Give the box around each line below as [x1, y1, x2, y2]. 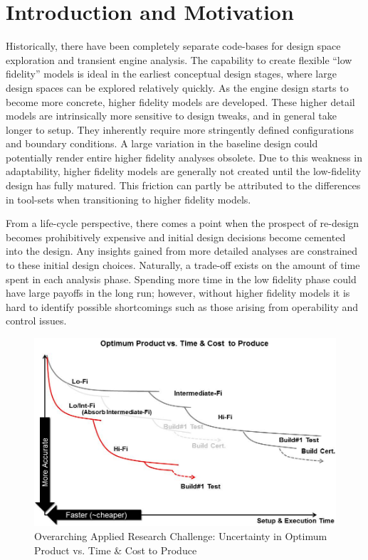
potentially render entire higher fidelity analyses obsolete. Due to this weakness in [6, 149, 362, 164]
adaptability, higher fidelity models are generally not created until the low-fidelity [6, 164, 362, 179]
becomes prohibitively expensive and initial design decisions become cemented [6, 229, 346, 244]
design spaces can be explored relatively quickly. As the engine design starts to [6, 80, 349, 95]
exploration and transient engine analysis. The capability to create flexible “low [6, 52, 352, 67]
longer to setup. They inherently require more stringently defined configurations [6, 122, 354, 137]
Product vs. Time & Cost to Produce [34, 542, 197, 557]
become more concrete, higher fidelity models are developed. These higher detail [6, 94, 355, 109]
